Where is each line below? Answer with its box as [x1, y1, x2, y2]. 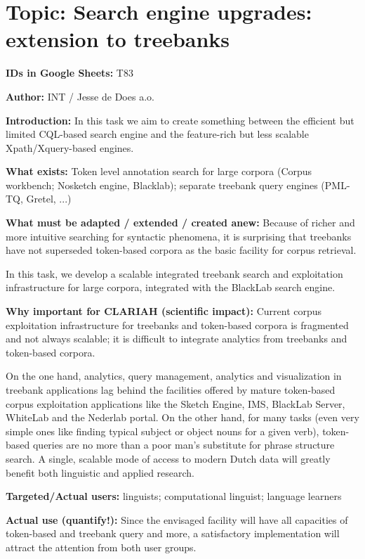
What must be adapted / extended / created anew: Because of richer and [6, 215, 355, 230]
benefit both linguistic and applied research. [6, 465, 194, 480]
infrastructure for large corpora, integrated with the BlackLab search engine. [6, 280, 336, 295]
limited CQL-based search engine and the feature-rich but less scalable [6, 127, 309, 141]
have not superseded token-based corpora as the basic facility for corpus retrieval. [6, 243, 357, 257]
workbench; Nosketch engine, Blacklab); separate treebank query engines [6, 177, 318, 192]
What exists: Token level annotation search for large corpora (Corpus [6, 164, 312, 179]
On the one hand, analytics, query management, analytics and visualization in [6, 368, 342, 383]
